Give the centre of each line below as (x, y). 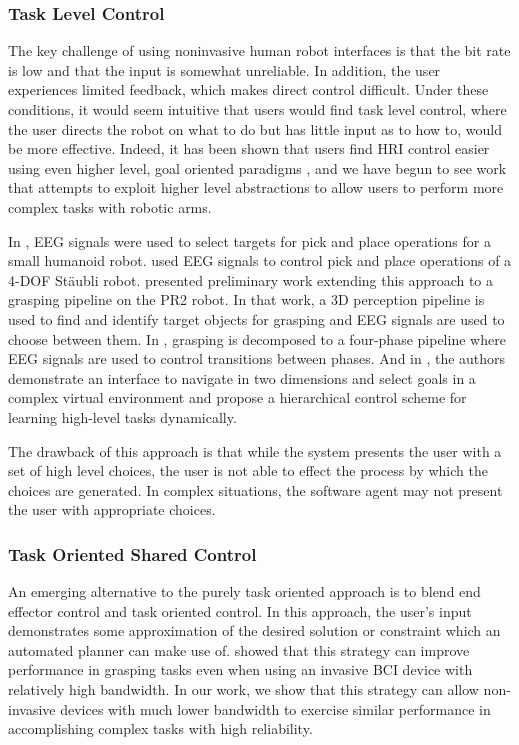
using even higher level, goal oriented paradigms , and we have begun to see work (257, 167)
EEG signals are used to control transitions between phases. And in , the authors (257, 358)
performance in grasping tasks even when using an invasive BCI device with (240, 669)
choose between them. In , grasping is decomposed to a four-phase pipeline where (257, 338)
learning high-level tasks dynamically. (122, 416)
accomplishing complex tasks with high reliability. (160, 728)
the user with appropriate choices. (112, 509)
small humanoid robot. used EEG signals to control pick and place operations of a (260, 260)
